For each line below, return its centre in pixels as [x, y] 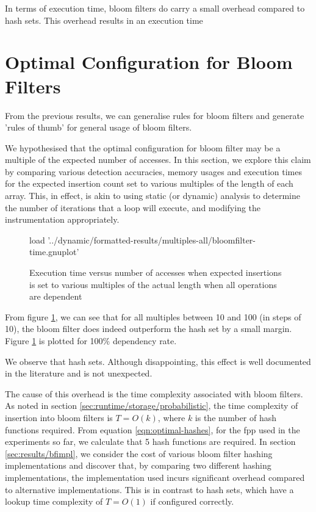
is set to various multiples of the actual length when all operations [153, 284]
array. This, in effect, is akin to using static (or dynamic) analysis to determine [153, 196]
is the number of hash [236, 417]
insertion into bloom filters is [59, 417]
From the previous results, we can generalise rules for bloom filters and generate [155, 115]
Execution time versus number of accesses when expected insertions [156, 272]
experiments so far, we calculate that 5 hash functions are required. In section [150, 442]
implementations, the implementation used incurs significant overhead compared [155, 477]
